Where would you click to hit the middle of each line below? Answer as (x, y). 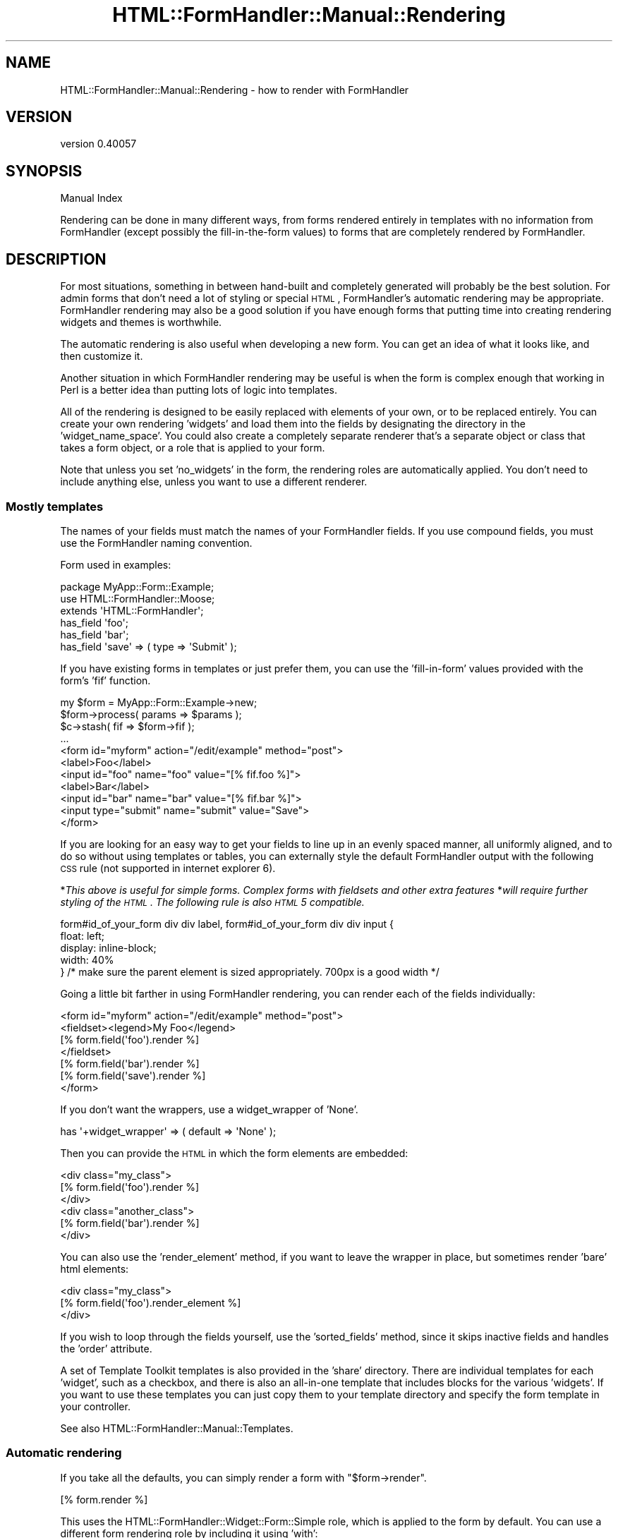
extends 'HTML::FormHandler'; (132, 610)
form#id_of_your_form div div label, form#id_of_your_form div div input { (227, 924)
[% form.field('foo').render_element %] (151, 1302)
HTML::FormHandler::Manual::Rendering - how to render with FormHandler (235, 90)
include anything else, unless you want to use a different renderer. (214, 482)
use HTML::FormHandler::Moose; (138, 598)
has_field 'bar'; (95, 634)
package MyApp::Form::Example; (137, 586)
